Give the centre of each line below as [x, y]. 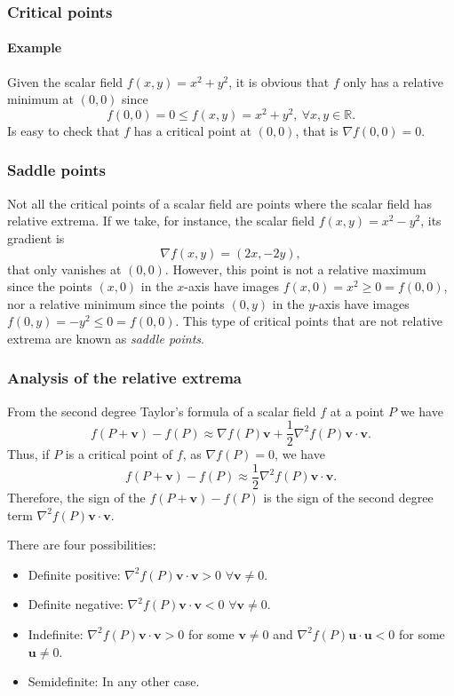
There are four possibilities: [82, 545]
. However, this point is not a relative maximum [295, 269]
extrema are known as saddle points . [106, 338]
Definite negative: [76, 604]
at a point [357, 411]
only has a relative [393, 81]
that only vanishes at [64, 269]
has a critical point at [193, 130]
